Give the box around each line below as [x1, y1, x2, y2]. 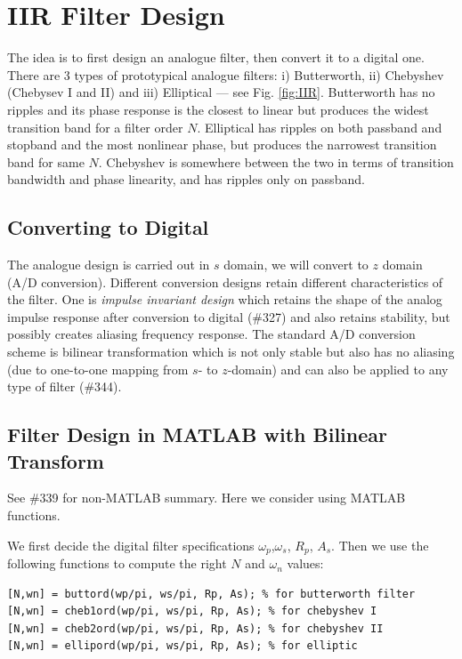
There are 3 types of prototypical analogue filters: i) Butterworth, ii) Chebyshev [7, 65, 444, 84]
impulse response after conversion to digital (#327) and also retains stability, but [7, 307, 450, 325]
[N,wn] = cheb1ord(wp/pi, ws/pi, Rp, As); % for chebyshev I [7, 605, 377, 618]
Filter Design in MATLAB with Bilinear [7, 421, 387, 448]
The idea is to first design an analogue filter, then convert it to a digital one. [7, 48, 425, 67]
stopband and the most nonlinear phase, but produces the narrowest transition [7, 135, 437, 154]
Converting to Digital [7, 213, 209, 241]
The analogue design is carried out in [7, 255, 210, 274]
